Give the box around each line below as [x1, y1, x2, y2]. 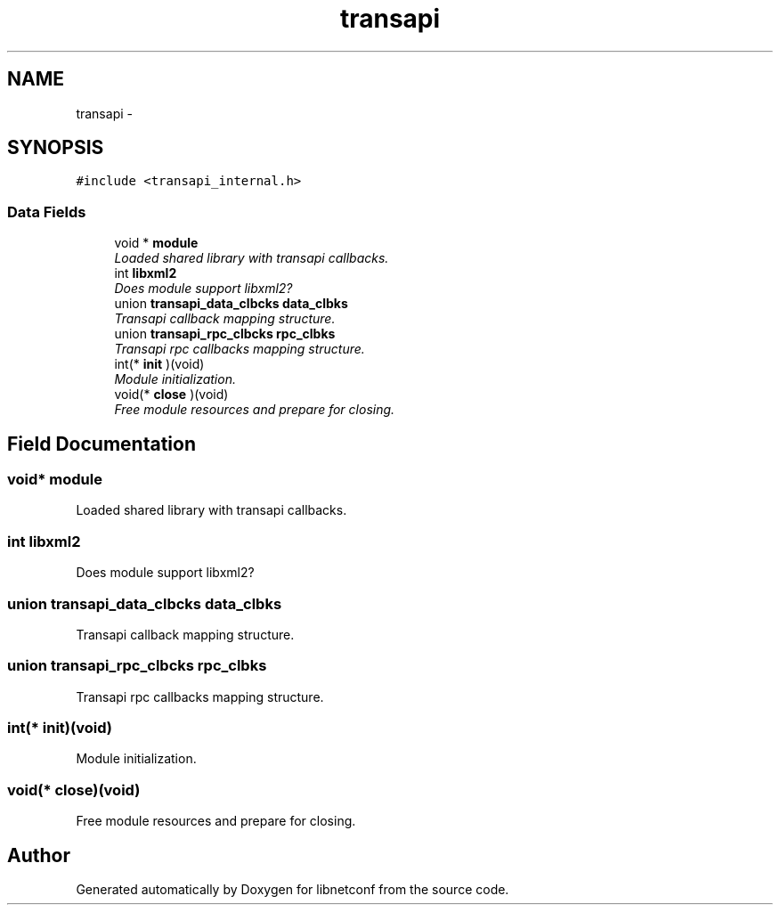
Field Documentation [7, 432, 196, 455]
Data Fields [7, 202, 86, 221]
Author [7, 843, 70, 867]
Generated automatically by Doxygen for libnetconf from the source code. [76, 882, 509, 897]
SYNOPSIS [7, 136, 104, 159]
